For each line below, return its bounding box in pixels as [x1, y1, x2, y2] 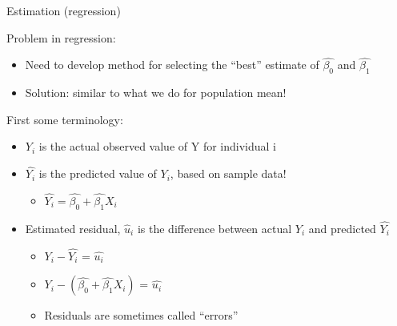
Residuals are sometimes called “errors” [44, 307, 239, 324]
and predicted [308, 220, 376, 237]
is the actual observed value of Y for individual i [38, 138, 276, 155]
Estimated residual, [25, 220, 121, 237]
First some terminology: [6, 111, 123, 127]
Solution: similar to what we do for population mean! [25, 84, 287, 101]
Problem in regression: [6, 29, 116, 46]
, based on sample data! [170, 165, 287, 182]
